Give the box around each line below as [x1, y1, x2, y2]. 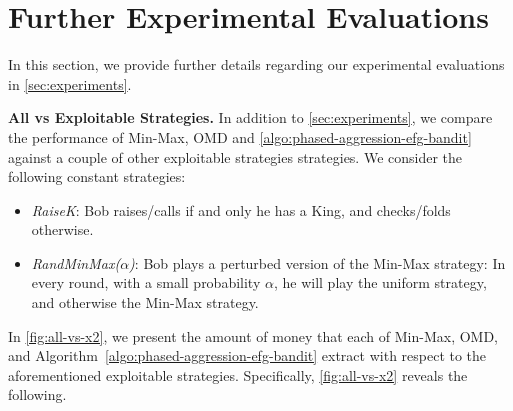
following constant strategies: [8, 166, 186, 187]
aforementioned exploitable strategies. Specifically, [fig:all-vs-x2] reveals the [8, 364, 468, 385]
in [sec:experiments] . [8, 73, 132, 94]
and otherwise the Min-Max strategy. [31, 292, 259, 313]
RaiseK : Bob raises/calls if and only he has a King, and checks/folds [31, 199, 451, 220]
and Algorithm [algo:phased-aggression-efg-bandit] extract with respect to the [8, 345, 487, 366]
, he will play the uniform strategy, [273, 272, 487, 293]
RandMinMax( [31, 252, 121, 273]
